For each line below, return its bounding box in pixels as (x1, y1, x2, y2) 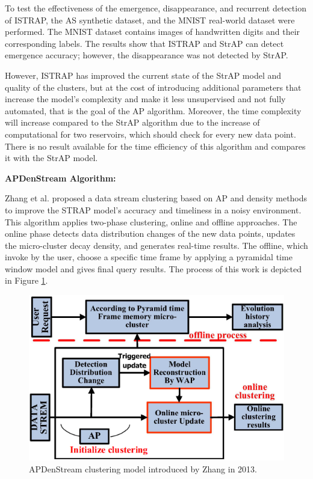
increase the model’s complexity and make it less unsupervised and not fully (5, 93, 286, 105)
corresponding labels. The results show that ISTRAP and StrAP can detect (5, 37, 284, 49)
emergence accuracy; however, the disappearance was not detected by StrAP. (5, 49, 288, 61)
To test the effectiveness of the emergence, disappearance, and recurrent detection (5, 2, 306, 14)
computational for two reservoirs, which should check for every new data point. (5, 127, 296, 140)
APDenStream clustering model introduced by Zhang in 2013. (29, 463, 258, 475)
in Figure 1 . (5, 274, 48, 287)
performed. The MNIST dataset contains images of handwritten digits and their (5, 25, 300, 38)
